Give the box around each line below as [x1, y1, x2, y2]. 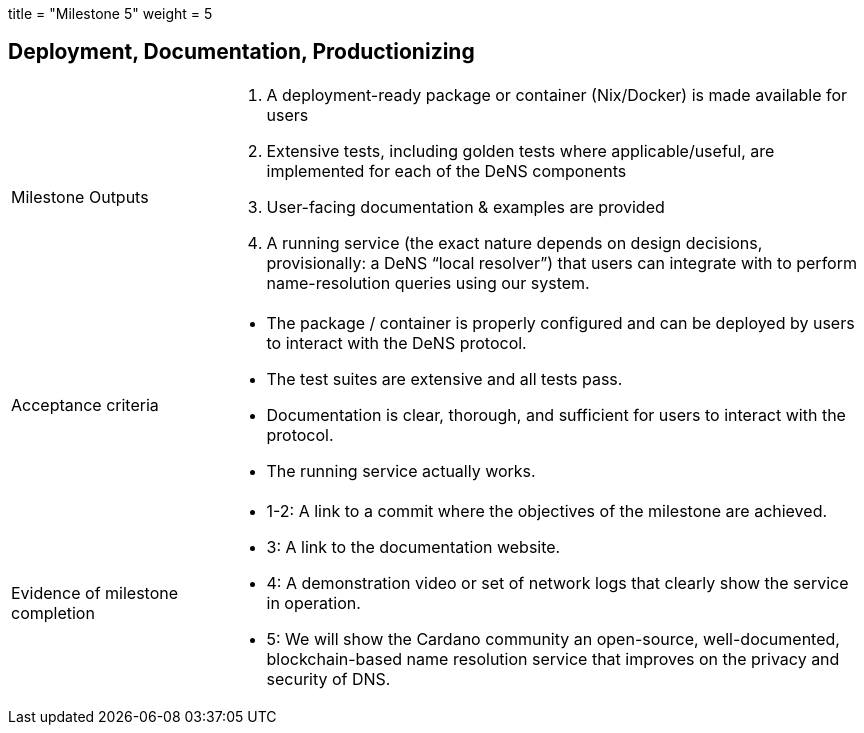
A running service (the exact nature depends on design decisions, [266, 232, 763, 253]
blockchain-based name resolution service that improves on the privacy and [266, 648, 840, 669]
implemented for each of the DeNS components [266, 160, 627, 181]
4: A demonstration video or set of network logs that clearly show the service [266, 572, 849, 593]
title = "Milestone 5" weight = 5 [8, 5, 213, 22]
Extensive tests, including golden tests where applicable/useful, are [266, 140, 775, 161]
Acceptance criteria [11, 394, 159, 415]
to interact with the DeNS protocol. [266, 332, 527, 353]
